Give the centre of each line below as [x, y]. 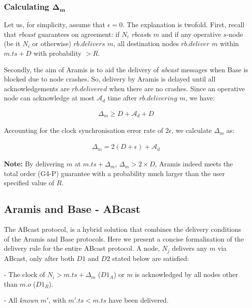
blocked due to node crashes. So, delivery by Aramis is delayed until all [110, 79]
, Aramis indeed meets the [194, 164]
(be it [12, 43]
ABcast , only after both [39, 258]
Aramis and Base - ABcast [72, 209]
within [229, 43]
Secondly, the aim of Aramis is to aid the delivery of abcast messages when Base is [126, 69]
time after [122, 98]
